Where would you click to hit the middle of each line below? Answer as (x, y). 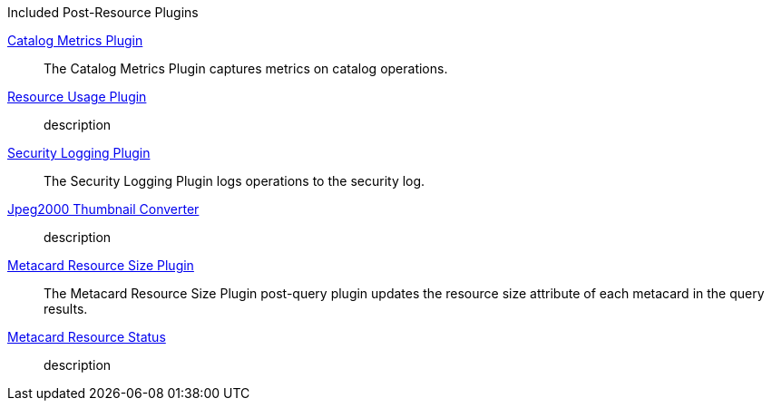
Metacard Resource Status (87, 337)
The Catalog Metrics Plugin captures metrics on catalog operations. (246, 68)
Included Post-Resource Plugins (103, 12)
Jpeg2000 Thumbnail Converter (103, 209)
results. (66, 309)
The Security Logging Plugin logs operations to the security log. (235, 181)
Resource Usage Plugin (77, 97)
